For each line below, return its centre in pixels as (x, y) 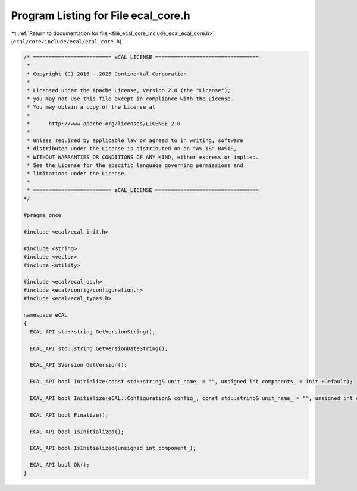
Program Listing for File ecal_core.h (101, 15)
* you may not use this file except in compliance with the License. (131, 99)
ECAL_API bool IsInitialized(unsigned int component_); (113, 448)
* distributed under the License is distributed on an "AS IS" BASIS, (132, 149)
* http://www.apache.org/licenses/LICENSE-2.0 (104, 124)
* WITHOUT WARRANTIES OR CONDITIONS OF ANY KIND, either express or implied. (143, 157)
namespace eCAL (46, 315)
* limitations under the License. (77, 174)
